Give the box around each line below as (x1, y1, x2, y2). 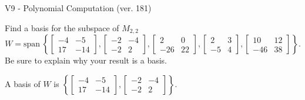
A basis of (5, 77, 41, 89)
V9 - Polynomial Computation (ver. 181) (5, 2, 152, 14)
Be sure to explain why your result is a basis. (5, 54, 167, 66)
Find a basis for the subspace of (5, 21, 119, 34)
